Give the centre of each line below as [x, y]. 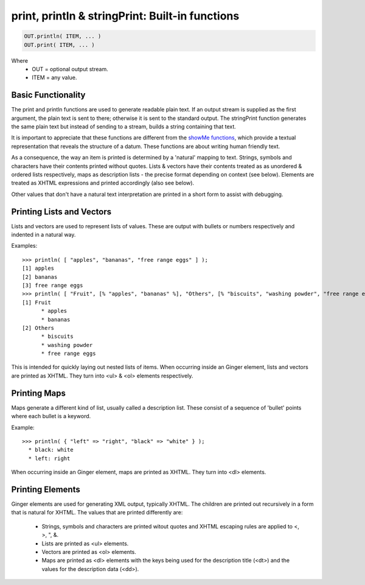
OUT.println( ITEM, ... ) [63, 36]
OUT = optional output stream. [70, 69]
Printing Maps [39, 393]
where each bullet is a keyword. [51, 416]
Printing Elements [46, 489]
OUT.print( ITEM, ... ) [60, 45]
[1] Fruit [36, 302]
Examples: [24, 246]
